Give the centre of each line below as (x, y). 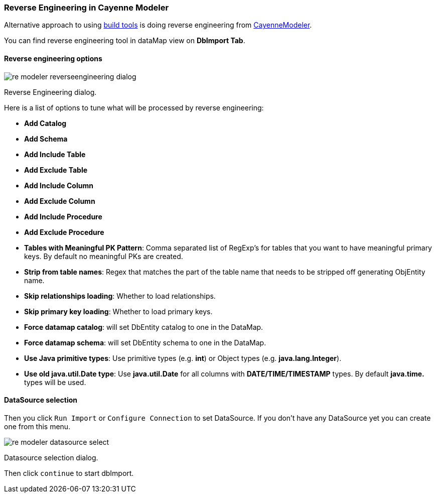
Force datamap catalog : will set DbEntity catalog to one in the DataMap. (144, 327)
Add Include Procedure (63, 216)
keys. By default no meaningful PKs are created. (104, 256)
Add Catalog (45, 123)
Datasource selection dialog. (51, 457)
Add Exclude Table (56, 170)
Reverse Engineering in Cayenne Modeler (87, 8)
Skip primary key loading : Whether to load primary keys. (118, 311)
